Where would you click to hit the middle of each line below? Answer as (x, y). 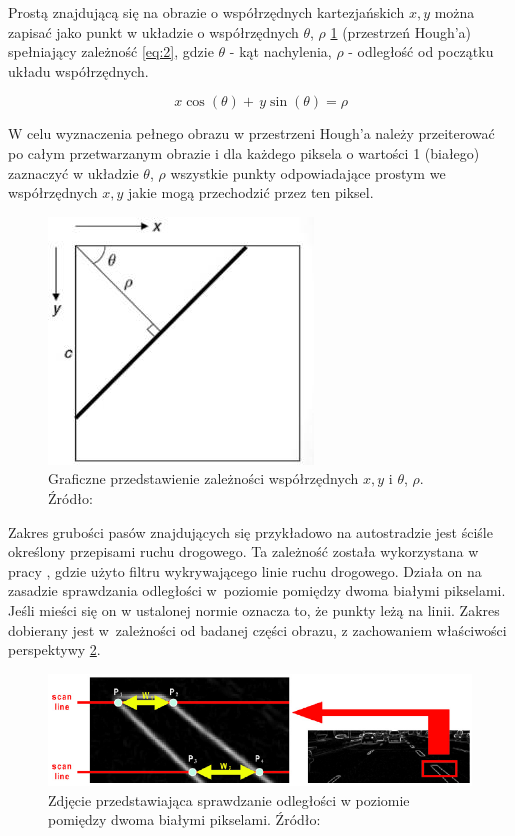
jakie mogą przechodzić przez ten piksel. (251, 192)
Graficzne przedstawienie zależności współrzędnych (203, 478)
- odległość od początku (421, 51)
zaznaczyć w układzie (73, 172)
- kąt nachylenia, (280, 51)
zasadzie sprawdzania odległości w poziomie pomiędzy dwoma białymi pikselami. (257, 590)
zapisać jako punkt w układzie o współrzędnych (153, 31)
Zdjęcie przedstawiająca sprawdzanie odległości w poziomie (229, 799)
